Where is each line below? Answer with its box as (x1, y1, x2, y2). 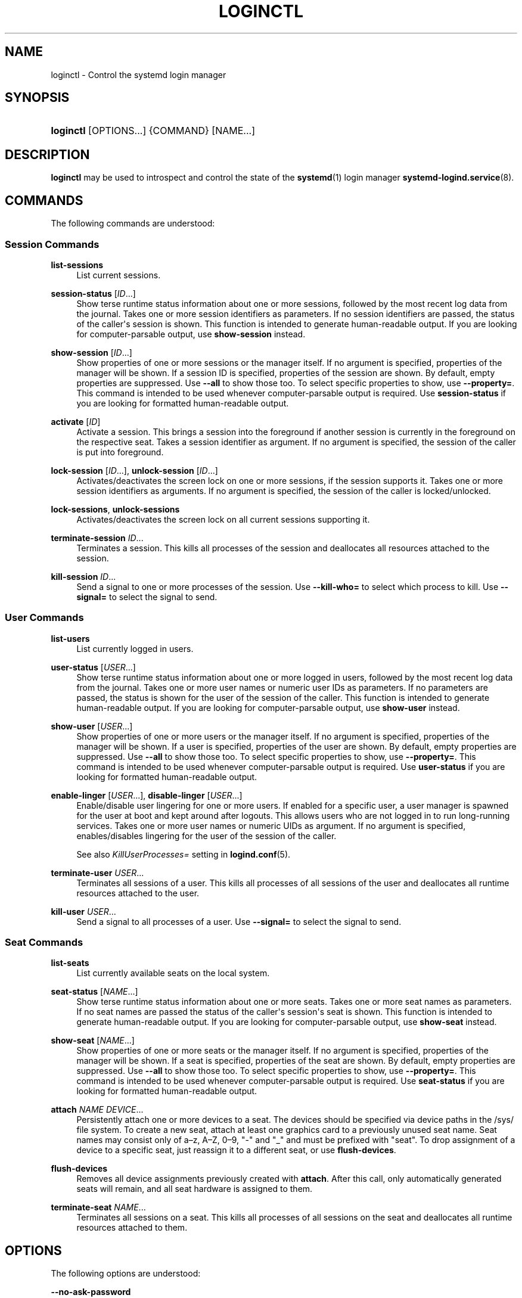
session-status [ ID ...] (51, 288, 136, 299)
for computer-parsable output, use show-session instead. (76, 328, 306, 339)
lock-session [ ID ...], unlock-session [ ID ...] (51, 465, 218, 476)
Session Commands (5, 238, 100, 250)
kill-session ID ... (51, 571, 116, 582)
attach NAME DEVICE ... (51, 1104, 144, 1115)
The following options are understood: (51, 1268, 201, 1279)
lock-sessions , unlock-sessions (51, 504, 180, 514)
